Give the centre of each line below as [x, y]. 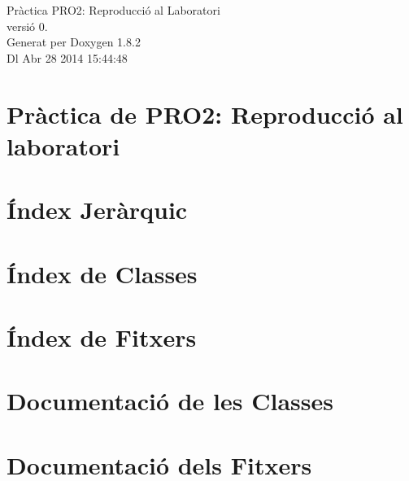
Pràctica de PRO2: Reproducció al [205, 114]
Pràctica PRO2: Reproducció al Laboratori [113, 10]
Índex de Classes [102, 273]
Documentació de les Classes [170, 401]
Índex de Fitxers [102, 337]
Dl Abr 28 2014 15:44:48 [67, 57]
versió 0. [27, 26]
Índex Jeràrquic [97, 210]
